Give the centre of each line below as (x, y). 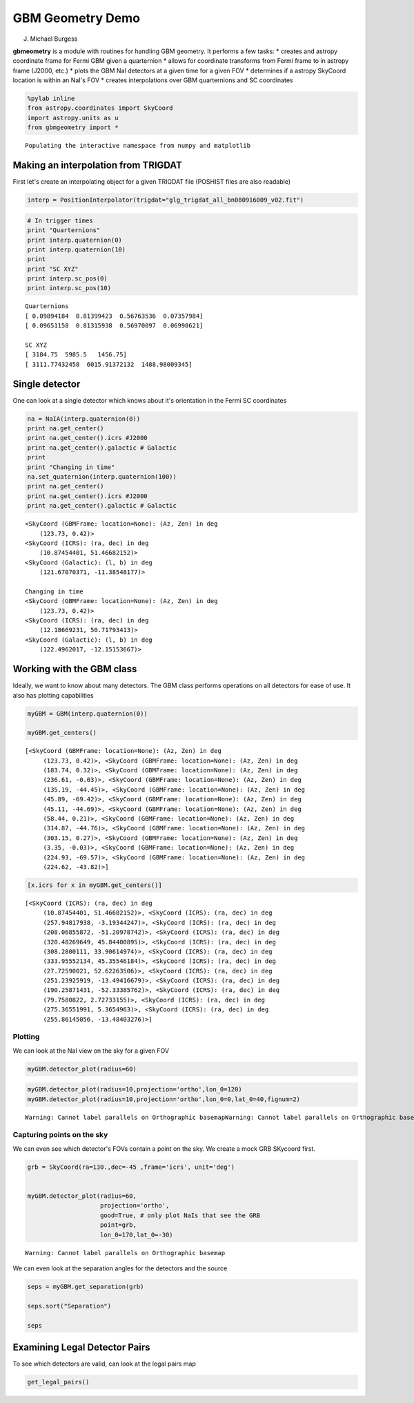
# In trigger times (60, 220)
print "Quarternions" (64, 230)
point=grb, (119, 1225)
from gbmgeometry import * (73, 127)
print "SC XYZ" (53, 269)
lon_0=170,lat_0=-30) (137, 1234)
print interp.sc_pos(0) (68, 279)
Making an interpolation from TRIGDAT (97, 165)
